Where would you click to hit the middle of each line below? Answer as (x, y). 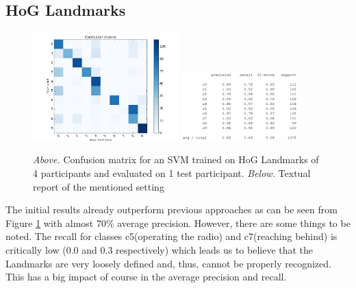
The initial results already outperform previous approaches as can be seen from (171, 209)
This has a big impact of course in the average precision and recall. (146, 277)
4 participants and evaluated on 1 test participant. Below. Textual (172, 173)
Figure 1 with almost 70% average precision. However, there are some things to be (178, 223)
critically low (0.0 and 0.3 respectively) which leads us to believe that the (160, 250)
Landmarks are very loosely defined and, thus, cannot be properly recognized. (168, 263)
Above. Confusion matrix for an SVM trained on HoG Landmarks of (176, 159)
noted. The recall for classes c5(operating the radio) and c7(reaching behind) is (171, 236)
